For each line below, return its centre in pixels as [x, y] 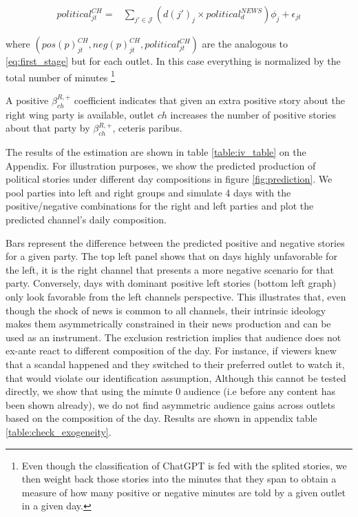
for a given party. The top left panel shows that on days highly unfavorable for [171, 256]
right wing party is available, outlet [80, 114]
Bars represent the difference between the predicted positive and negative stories [175, 242]
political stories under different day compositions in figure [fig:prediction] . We [169, 179]
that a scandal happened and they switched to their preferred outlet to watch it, [175, 364]
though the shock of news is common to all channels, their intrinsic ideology [166, 310]
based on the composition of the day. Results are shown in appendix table [161, 418]
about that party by [48, 128]
